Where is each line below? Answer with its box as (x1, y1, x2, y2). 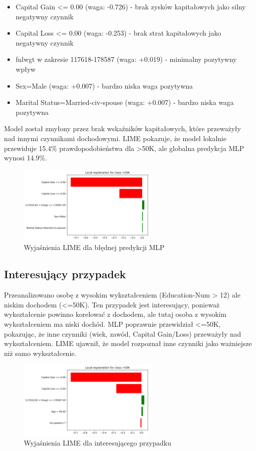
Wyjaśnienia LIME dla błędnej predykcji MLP (24, 242, 165, 252)
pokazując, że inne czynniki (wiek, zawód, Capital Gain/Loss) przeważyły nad (4, 328, 241, 339)
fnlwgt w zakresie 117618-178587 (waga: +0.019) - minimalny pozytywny (15, 54, 237, 64)
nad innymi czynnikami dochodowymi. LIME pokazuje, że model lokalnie (4, 133, 227, 143)
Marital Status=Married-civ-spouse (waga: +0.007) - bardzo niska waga (15, 97, 234, 107)
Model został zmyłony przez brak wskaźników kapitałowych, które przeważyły (4, 123, 241, 134)
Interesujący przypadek (4, 266, 126, 282)
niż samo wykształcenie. (4, 348, 77, 358)
